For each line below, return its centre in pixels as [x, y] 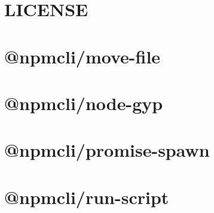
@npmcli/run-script [87, 197]
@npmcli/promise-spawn [107, 150]
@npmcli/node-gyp [84, 103]
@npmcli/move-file [82, 56]
